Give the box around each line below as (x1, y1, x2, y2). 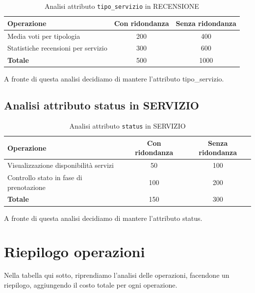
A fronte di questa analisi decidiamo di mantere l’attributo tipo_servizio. (4, 74, 224, 84)
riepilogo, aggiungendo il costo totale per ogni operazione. (4, 279, 178, 290)
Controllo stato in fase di (7, 172, 82, 183)
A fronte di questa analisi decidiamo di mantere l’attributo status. (4, 213, 203, 223)
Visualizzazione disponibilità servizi (7, 160, 114, 170)
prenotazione (7, 182, 46, 192)
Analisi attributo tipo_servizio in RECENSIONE (44, 1, 199, 11)
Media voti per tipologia (7, 30, 80, 41)
